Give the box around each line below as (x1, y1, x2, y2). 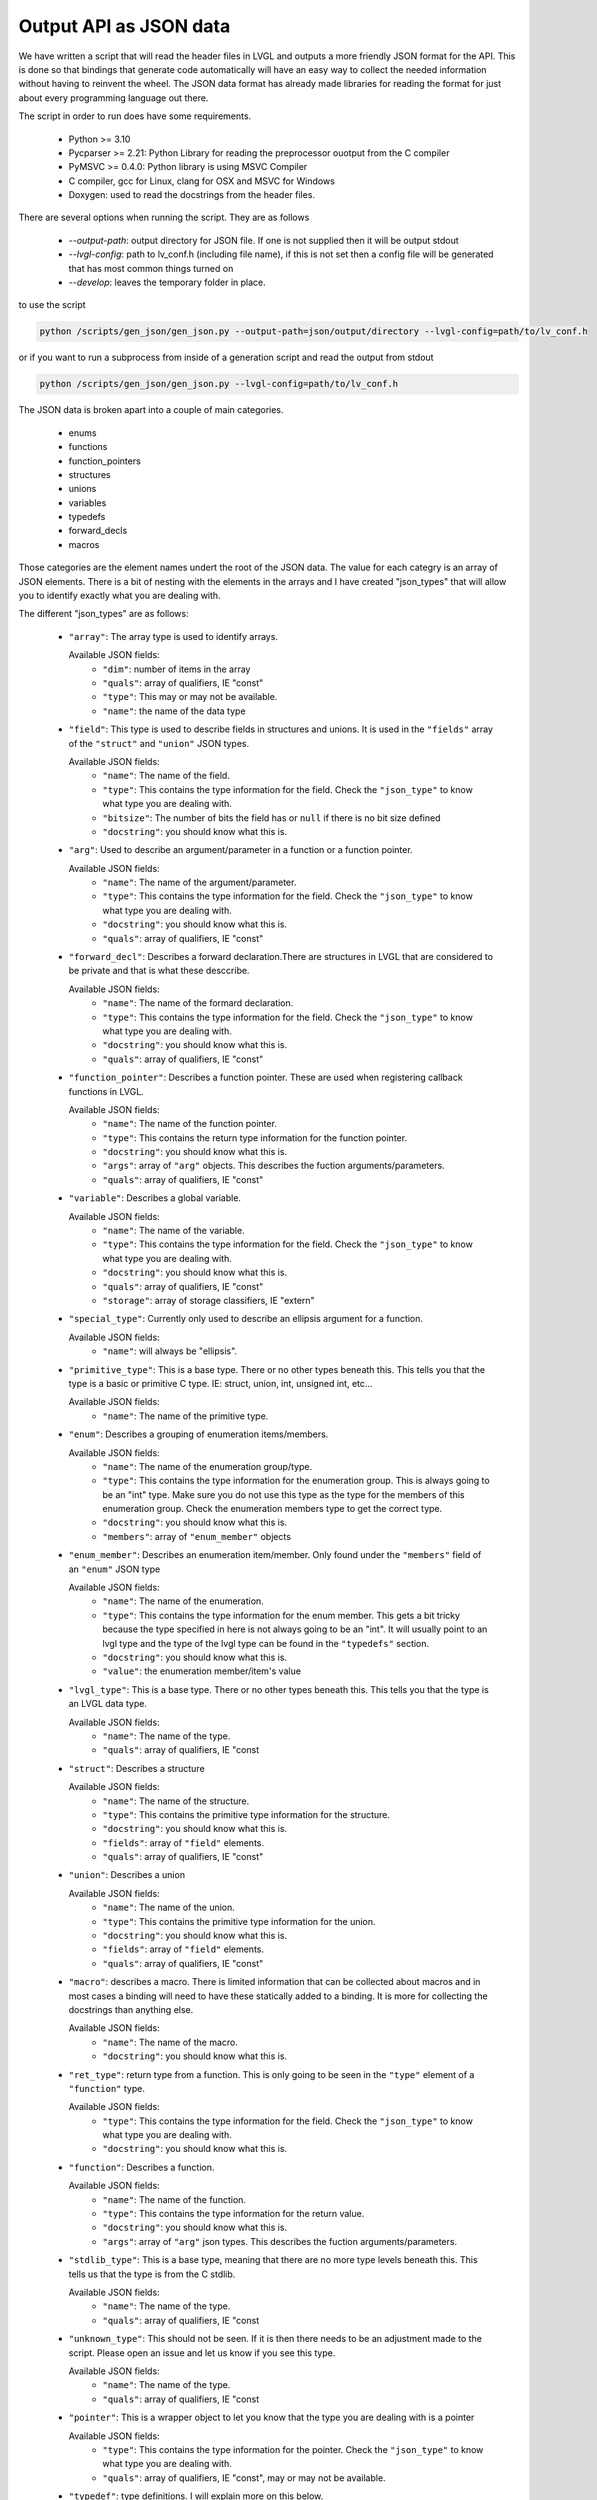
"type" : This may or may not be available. (102, 691, 278, 703)
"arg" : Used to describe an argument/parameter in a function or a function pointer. (68, 844, 414, 856)
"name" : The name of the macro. (102, 2036, 239, 2048)
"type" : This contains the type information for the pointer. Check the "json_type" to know (102, 2443, 484, 2455)
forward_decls (68, 525, 128, 537)
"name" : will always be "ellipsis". (102, 1345, 238, 1357)
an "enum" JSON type (68, 1563, 161, 1575)
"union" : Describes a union (68, 1869, 185, 1881)
